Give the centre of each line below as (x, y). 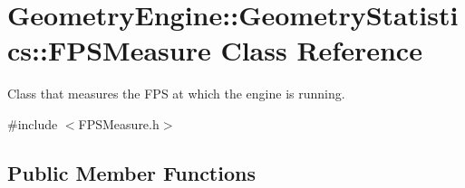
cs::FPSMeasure (109, 50)
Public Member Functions (131, 172)
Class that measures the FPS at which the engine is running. (176, 94)
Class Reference (321, 50)
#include (33, 123)
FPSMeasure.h (119, 123)
